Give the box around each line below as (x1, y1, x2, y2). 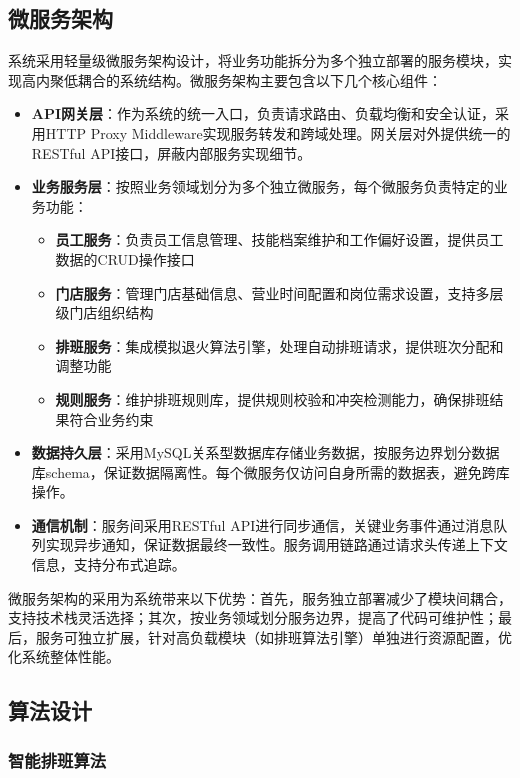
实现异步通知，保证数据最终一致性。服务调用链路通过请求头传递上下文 (45, 534, 508, 555)
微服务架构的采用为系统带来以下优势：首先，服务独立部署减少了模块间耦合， (8, 587, 512, 608)
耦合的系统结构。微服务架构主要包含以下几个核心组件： (77, 69, 442, 90)
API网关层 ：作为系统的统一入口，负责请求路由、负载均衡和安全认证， (31, 103, 496, 124)
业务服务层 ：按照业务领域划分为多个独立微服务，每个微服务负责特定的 (31, 176, 494, 197)
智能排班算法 (8, 747, 107, 772)
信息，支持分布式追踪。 (31, 554, 186, 575)
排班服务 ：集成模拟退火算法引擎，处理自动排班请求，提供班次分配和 (55, 335, 504, 356)
